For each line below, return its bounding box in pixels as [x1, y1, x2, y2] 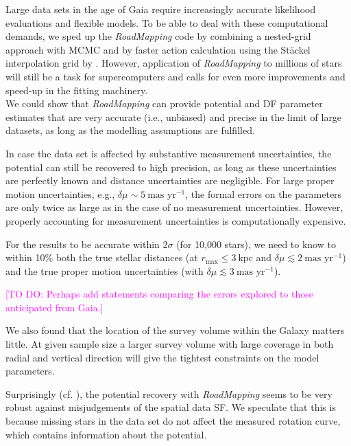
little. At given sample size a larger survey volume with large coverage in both [5, 337, 334, 351]
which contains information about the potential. [5, 427, 207, 441]
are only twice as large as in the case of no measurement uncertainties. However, [5, 200, 343, 214]
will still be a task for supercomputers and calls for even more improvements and [5, 69, 346, 83]
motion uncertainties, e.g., [5, 186, 115, 201]
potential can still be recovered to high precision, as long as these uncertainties [5, 159, 337, 174]
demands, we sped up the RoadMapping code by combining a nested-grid [5, 29, 311, 43]
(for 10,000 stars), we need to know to [176, 236, 336, 251]
